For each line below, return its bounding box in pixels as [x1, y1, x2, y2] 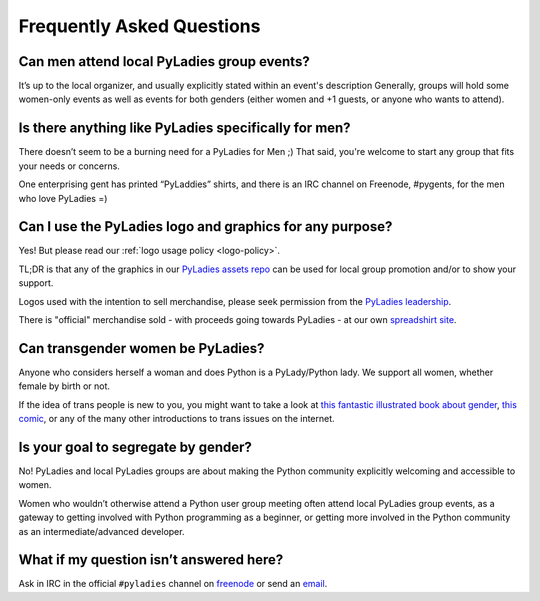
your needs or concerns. [18, 160, 120, 172]
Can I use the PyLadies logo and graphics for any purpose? [18, 218, 393, 235]
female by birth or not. [18, 380, 110, 392]
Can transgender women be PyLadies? [18, 340, 265, 357]
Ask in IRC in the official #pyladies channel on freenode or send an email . [18, 578, 328, 590]
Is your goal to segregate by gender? [18, 438, 252, 455]
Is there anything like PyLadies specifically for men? [18, 120, 351, 137]
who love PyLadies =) [18, 192, 108, 204]
